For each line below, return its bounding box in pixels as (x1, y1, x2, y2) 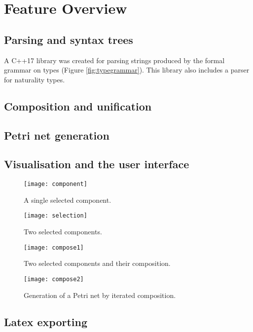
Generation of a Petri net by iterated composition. (24, 290, 176, 300)
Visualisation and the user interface (4, 156, 189, 172)
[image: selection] (24, 212, 87, 220)
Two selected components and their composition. (24, 258, 171, 268)
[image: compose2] (24, 275, 84, 283)
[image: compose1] (24, 244, 84, 251)
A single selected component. (24, 194, 111, 205)
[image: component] (24, 181, 87, 188)
